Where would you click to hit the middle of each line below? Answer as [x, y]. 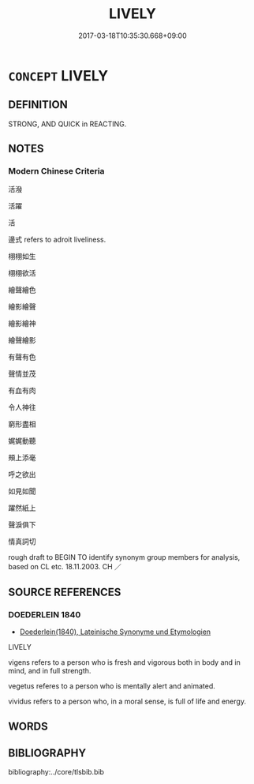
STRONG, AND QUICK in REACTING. [67, 124]
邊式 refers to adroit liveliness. [57, 240]
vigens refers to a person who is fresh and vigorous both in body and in [124, 662]
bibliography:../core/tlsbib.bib [56, 772]
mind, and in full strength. [50, 671]
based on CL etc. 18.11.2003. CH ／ [65, 567]
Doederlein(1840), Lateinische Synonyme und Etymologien [115, 632]
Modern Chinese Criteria [56, 171]
